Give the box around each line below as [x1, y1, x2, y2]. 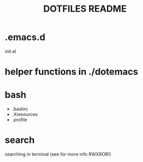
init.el [5, 48, 16, 54]
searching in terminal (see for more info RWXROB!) [5, 151, 111, 157]
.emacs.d [5, 31, 45, 43]
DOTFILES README [43, 3, 127, 15]
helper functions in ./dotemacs [5, 66, 138, 77]
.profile [12, 117, 27, 123]
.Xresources [12, 111, 38, 117]
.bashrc [12, 106, 28, 112]
